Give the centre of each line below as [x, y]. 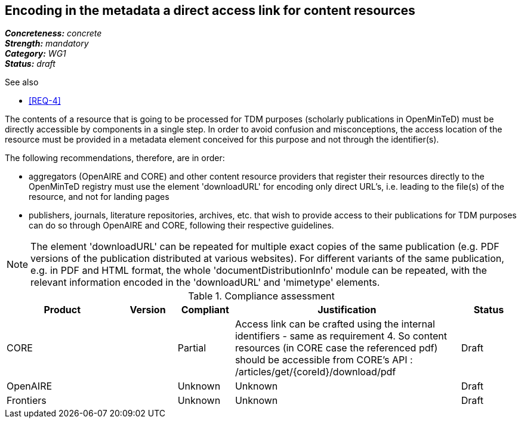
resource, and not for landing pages [99, 197]
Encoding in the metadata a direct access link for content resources [210, 10]
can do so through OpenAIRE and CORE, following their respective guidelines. [181, 226]
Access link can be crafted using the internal [335, 324]
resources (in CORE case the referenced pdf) [336, 348]
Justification [347, 310]
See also [22, 82]
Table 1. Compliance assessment [261, 296]
